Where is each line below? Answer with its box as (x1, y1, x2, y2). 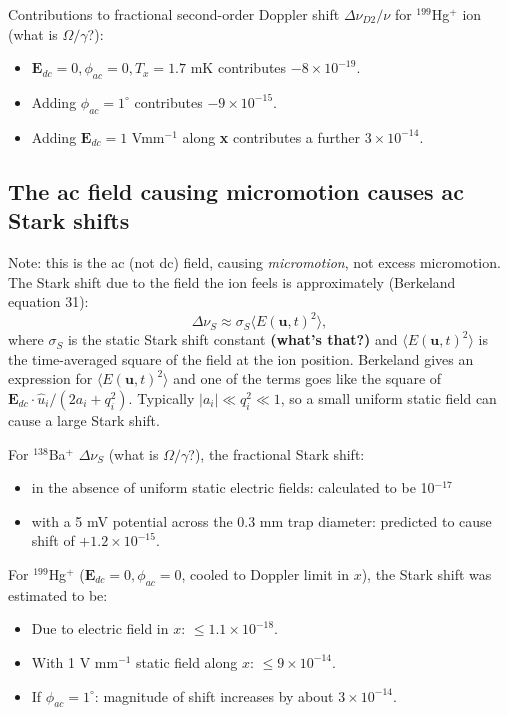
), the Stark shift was (361, 564, 492, 584)
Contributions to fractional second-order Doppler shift (8, 4, 340, 24)
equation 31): (8, 291, 89, 312)
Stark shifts (8, 205, 130, 236)
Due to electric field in (31, 618, 169, 639)
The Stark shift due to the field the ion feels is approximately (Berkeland (8, 271, 456, 292)
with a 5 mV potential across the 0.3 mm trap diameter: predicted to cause (31, 510, 492, 531)
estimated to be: (8, 584, 108, 605)
